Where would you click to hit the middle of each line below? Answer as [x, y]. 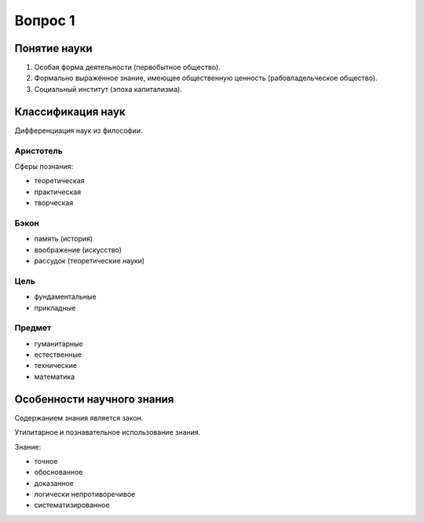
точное [46, 461]
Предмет [33, 328]
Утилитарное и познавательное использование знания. [108, 432]
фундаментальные [66, 297]
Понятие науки [54, 48]
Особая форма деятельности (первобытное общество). [128, 68]
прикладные [55, 307]
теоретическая [60, 181]
